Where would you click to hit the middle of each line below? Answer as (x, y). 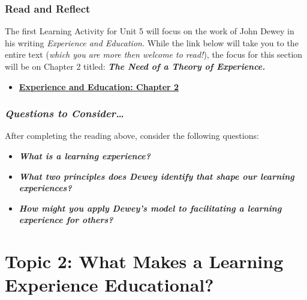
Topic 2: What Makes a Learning (144, 261)
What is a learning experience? (85, 156)
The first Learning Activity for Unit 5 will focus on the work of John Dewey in (150, 31)
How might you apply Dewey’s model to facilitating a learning (150, 208)
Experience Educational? (109, 285)
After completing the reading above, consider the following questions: (132, 136)
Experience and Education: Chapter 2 (99, 86)
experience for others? (66, 220)
